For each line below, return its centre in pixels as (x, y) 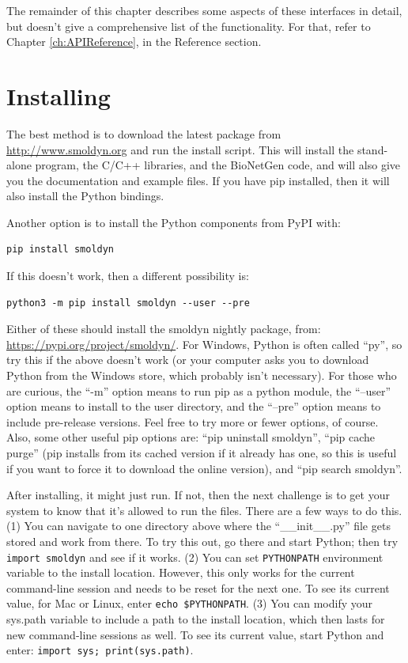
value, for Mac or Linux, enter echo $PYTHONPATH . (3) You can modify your (189, 603)
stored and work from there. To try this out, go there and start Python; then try (202, 541)
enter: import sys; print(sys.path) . (100, 650)
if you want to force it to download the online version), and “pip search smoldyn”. (204, 468)
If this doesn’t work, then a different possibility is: (128, 276)
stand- (372, 149)
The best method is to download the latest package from (144, 133)
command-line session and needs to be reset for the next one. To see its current (198, 587)
